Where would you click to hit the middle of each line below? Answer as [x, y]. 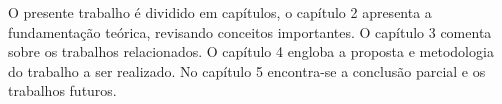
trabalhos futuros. [62, 90]
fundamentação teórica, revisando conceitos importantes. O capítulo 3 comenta [250, 31]
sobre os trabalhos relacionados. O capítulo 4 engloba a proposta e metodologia [251, 51]
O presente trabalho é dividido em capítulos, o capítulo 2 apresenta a [220, 12]
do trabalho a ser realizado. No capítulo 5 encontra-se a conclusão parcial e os [247, 70]
